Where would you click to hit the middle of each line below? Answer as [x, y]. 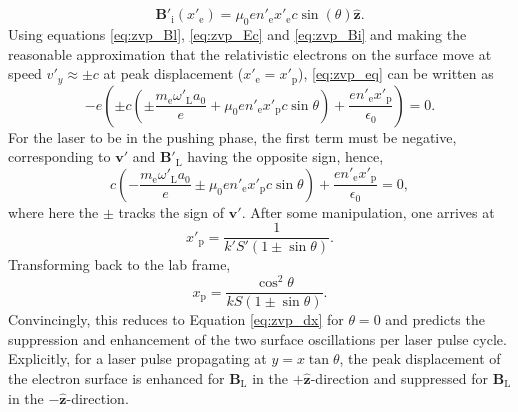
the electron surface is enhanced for [116, 377]
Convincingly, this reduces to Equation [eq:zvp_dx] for [176, 319]
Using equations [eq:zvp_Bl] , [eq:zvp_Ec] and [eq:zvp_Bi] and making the [237, 34]
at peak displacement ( [173, 73]
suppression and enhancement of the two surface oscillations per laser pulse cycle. [257, 338]
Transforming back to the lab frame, [119, 264]
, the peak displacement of [420, 358]
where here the [53, 211]
